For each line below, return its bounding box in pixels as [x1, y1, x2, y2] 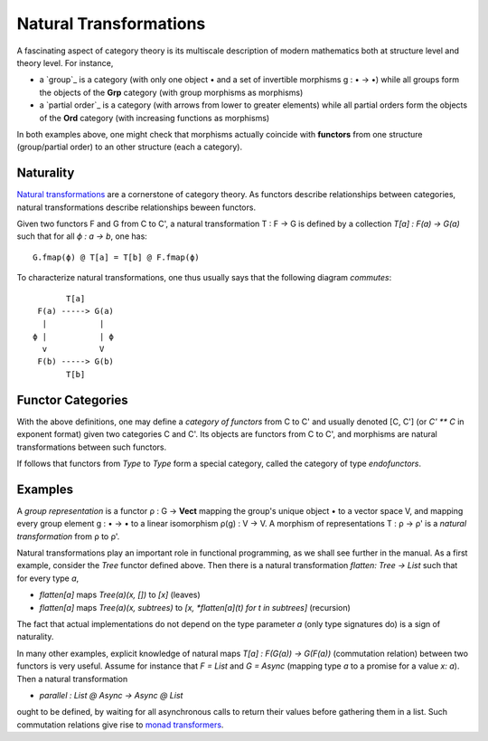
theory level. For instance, [16, 57, 114, 68]
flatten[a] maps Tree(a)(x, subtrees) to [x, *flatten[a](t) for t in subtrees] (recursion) [39, 602, 352, 613]
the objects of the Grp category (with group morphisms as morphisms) [39, 87, 304, 98]
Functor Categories [16, 392, 128, 407]
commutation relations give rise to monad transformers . [16, 719, 224, 730]
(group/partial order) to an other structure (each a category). [16, 141, 243, 153]
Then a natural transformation [16, 673, 128, 684]
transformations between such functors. [16, 442, 167, 452]
